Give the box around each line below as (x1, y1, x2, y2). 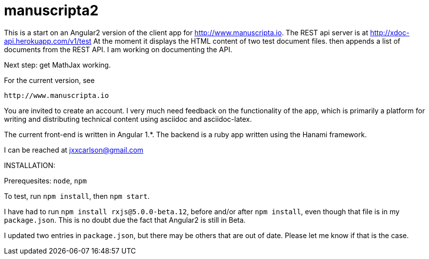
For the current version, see (4, 76, 95, 85)
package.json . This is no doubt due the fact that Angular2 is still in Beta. (4, 215, 246, 224)
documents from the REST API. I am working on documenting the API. (4, 45, 232, 54)
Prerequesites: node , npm (4, 176, 87, 185)
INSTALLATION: (4, 161, 56, 170)
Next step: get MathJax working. (4, 60, 111, 69)
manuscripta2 (4, 2, 99, 19)
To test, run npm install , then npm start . (4, 191, 150, 200)
